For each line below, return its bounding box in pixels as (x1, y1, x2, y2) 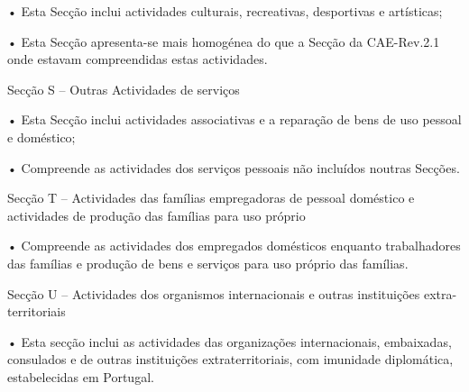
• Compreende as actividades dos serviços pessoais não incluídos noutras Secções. (7, 158, 460, 177)
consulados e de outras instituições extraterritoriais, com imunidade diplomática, (7, 350, 454, 369)
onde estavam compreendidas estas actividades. (7, 50, 268, 68)
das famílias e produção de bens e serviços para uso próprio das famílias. (7, 253, 409, 272)
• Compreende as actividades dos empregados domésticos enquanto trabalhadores (7, 236, 461, 255)
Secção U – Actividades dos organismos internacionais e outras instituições (7, 284, 420, 303)
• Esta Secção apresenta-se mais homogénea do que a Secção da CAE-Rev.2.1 (7, 32, 440, 50)
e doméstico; (7, 127, 76, 146)
